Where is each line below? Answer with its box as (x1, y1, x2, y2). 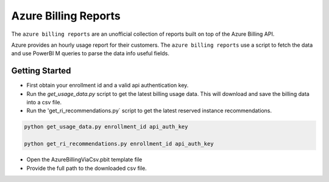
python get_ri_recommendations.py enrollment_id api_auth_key (24, 140, 214, 147)
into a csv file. (26, 99, 62, 106)
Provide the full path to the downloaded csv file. (26, 164, 147, 172)
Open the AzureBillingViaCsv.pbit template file (26, 156, 143, 163)
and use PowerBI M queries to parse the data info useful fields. (11, 50, 170, 57)
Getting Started (11, 66, 71, 76)
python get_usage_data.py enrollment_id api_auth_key (24, 123, 188, 130)
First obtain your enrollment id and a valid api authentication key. (26, 82, 189, 89)
